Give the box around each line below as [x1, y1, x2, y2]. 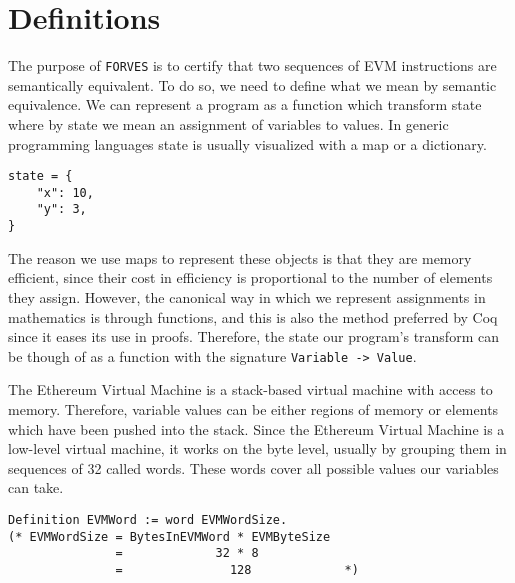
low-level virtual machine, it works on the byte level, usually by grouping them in [8, 438, 507, 459]
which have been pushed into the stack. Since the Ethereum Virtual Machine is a [8, 418, 505, 439]
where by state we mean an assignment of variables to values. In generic [8, 113, 449, 134]
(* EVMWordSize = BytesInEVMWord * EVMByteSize [8, 529, 331, 544]
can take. [8, 477, 64, 498]
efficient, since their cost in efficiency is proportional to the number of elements [8, 267, 493, 288]
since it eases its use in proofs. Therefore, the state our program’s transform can [8, 326, 499, 347]
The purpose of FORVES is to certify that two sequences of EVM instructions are [8, 55, 497, 76]
